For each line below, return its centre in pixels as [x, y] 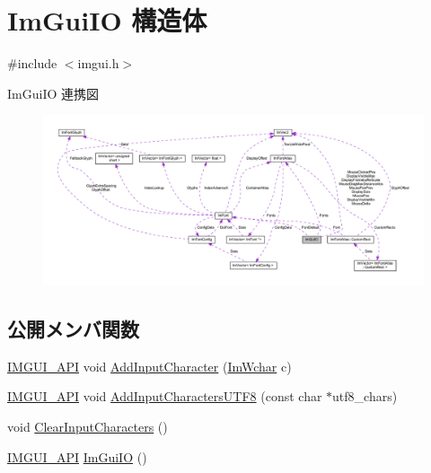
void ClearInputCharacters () [88, 426]
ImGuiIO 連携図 [53, 93]
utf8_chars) [365, 396]
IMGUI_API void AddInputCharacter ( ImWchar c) [150, 366]
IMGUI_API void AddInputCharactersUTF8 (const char [165, 396]
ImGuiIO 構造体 [107, 20]
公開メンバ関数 [73, 328]
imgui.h [98, 63]
